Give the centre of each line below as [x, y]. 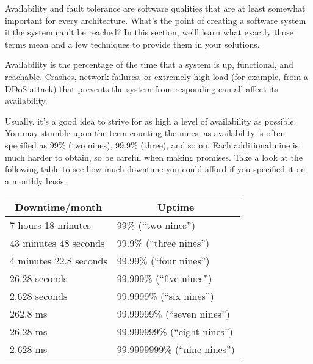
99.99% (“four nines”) [163, 261]
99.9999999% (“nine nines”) [176, 349]
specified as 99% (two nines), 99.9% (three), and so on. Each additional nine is [152, 144]
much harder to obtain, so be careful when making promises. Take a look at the [154, 157]
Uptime [176, 207]
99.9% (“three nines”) [163, 243]
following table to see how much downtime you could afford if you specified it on [155, 169]
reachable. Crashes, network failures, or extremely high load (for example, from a [156, 76]
